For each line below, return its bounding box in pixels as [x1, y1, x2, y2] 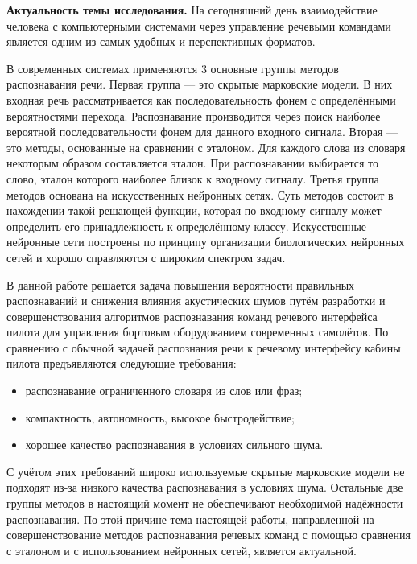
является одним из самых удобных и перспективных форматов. [6, 33, 316, 50]
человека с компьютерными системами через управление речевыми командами [6, 17, 391, 34]
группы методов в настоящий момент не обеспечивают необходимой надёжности [6, 495, 403, 512]
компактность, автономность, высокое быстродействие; [25, 409, 295, 426]
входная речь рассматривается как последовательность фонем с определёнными [6, 91, 396, 108]
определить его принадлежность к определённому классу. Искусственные [6, 217, 367, 234]
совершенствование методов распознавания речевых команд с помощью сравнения [6, 526, 411, 543]
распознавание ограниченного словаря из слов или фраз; [25, 382, 303, 399]
